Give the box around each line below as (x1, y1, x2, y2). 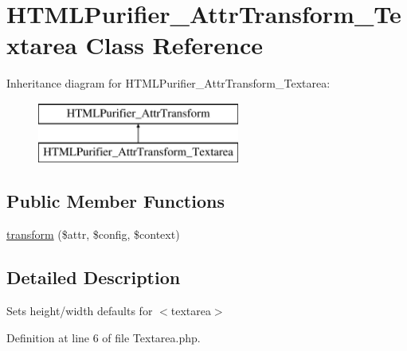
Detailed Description (6, 265, 181, 290)
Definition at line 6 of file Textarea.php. (6, 329, 201, 345)
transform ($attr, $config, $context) (6, 226, 180, 243)
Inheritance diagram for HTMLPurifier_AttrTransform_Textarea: (6, 75, 331, 92)
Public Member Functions (6, 189, 225, 213)
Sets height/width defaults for (6, 302, 153, 319)
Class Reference (85, 29, 264, 61)
